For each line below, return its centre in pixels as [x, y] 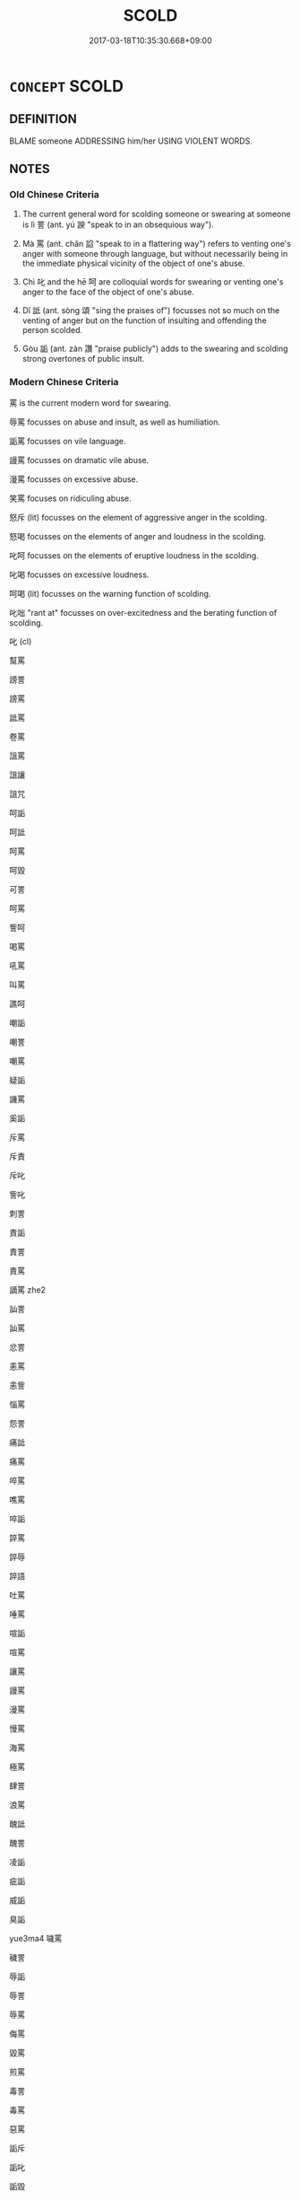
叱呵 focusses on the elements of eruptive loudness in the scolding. [134, 555]
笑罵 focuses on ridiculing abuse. [70, 498]
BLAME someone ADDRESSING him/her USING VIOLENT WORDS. [131, 141]
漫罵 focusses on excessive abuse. [74, 479]
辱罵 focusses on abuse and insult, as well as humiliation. [115, 422]
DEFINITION [43, 119]
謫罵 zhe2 [28, 1290]
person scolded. [52, 330]
